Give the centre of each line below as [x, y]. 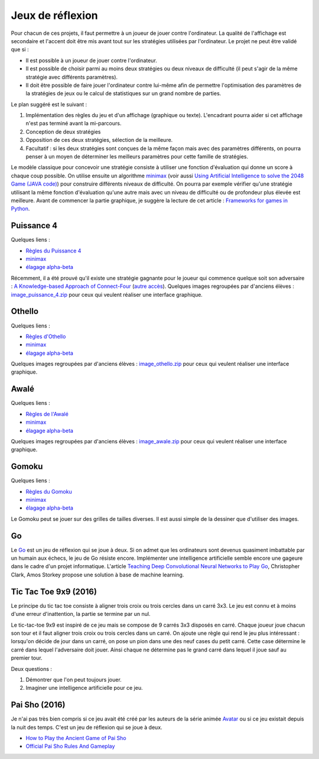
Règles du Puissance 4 [53, 251]
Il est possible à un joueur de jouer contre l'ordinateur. [92, 60]
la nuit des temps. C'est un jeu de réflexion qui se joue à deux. [87, 727]
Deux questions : [32, 669]
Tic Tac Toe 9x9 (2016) [54, 591]
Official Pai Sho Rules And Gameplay [70, 746]
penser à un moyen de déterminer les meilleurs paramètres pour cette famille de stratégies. [137, 157]
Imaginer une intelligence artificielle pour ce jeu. [84, 688]
